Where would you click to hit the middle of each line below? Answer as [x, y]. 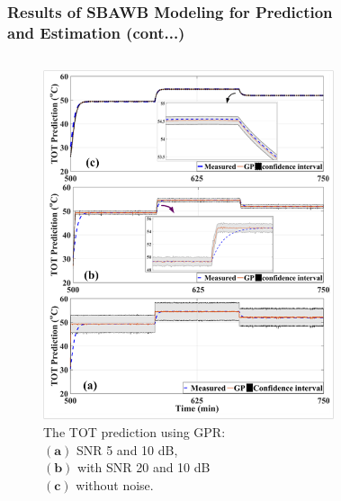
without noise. [115, 484]
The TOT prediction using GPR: [135, 432]
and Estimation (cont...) [96, 32]
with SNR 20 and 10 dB [144, 467]
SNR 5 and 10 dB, [127, 449]
